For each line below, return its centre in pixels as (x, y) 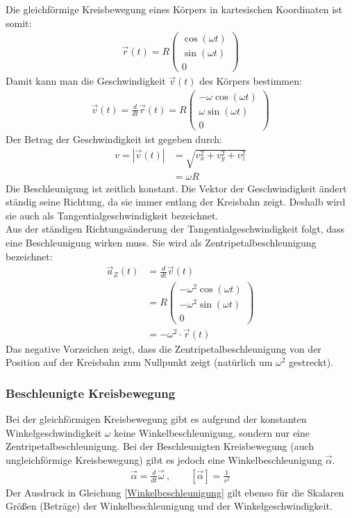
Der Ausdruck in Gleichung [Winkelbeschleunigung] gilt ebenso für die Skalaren (175, 492)
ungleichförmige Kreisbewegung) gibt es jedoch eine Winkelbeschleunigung (164, 459)
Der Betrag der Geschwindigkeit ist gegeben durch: (114, 139)
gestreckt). (311, 362)
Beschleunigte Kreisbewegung (91, 393)
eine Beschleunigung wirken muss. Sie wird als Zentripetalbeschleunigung (161, 242)
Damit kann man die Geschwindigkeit (86, 81)
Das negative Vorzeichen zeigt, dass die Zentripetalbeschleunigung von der (164, 348)
